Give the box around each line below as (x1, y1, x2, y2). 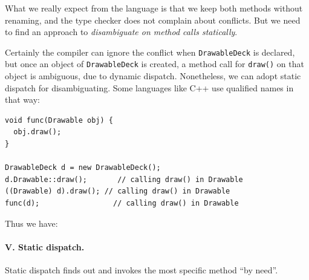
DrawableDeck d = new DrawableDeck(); (5, 163, 161, 172)
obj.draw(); (13, 128, 62, 137)
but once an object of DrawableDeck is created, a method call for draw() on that (5, 57, 304, 70)
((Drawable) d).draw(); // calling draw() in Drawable (5, 187, 230, 196)
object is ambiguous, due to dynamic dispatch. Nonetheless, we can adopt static (5, 70, 301, 82)
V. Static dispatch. (5, 240, 85, 253)
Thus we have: (5, 217, 58, 229)
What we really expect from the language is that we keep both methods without (5, 2, 303, 14)
